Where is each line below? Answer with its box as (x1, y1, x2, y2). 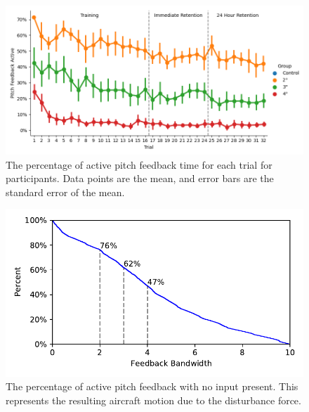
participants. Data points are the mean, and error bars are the (6, 171, 274, 186)
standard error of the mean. (6, 184, 125, 199)
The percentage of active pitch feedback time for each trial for (6, 157, 272, 172)
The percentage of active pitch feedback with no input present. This (6, 379, 298, 394)
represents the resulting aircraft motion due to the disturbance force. (6, 393, 301, 408)
